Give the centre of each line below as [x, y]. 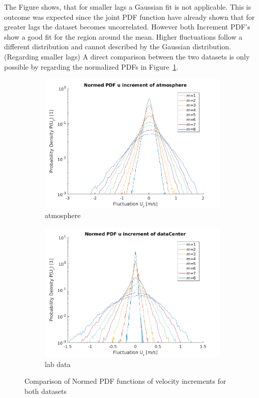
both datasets [46, 391]
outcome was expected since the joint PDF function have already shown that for [129, 17]
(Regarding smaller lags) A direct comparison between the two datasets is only [127, 56]
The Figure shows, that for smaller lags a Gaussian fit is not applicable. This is [128, 7]
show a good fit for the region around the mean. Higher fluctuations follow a [123, 36]
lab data [58, 364]
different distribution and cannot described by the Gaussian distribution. [118, 47]
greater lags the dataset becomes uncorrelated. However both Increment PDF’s [127, 27]
